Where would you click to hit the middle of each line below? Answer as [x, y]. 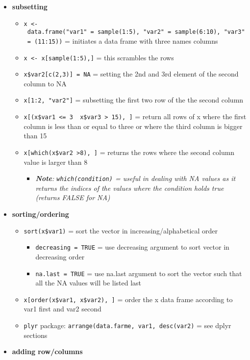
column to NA [45, 83]
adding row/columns [47, 351]
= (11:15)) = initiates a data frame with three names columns [123, 40]
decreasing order [60, 256]
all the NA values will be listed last [88, 283]
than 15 [35, 136]
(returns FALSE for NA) [73, 197]
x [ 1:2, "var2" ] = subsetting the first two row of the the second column [134, 100]
